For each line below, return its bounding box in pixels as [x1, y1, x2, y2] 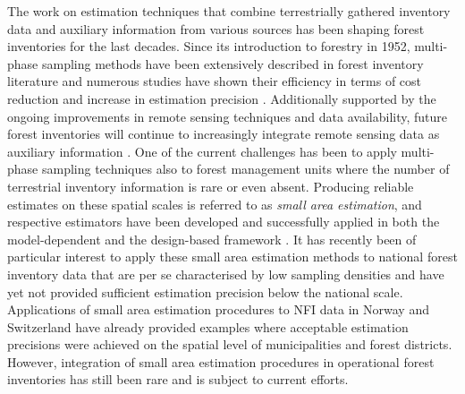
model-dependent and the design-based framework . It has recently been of [7, 229, 417, 248]
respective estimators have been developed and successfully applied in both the [7, 212, 440, 231]
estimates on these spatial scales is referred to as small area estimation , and [7, 194, 422, 213]
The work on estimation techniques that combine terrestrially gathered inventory [7, 2, 451, 20]
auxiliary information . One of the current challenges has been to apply [7, 141, 397, 160]
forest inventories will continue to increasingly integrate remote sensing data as [7, 124, 440, 143]
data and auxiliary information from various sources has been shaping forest [7, 19, 425, 38]
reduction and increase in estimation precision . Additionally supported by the [7, 89, 436, 107]
